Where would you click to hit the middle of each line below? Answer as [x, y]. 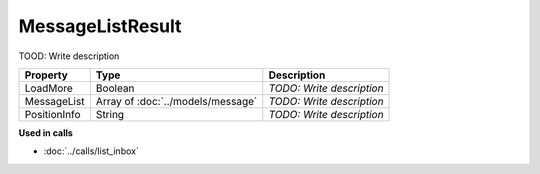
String [110, 114]
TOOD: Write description [69, 56]
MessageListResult [100, 26]
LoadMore [49, 88]
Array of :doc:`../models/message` [176, 101]
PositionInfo [52, 114]
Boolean [115, 88]
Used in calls [46, 132]
